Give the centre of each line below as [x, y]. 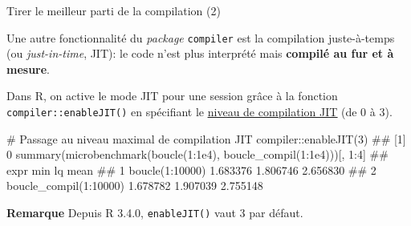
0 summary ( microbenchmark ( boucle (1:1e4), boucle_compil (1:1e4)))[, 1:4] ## [197, 154]
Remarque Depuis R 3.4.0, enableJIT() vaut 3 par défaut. [155, 213]
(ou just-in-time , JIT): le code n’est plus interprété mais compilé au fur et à [200, 53]
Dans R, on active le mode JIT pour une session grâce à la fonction [172, 96]
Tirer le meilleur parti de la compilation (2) [114, 10]
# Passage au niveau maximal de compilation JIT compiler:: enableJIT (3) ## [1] [206, 138]
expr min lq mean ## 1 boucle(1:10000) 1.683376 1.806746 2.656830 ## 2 [191, 169]
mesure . [28, 69]
